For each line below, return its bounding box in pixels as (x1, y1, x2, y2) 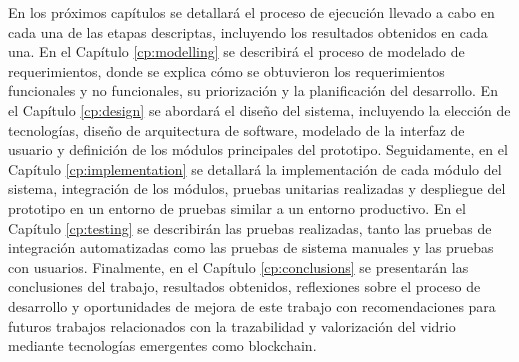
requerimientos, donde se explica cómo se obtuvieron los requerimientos (8, 60, 445, 81)
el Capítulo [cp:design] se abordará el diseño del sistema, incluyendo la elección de (8, 99, 511, 120)
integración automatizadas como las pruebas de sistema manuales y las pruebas (8, 237, 494, 258)
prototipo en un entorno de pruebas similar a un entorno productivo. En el (8, 197, 466, 218)
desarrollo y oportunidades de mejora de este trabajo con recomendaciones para (8, 295, 496, 316)
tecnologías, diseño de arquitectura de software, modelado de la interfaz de (8, 119, 465, 140)
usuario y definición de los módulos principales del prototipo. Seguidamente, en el (8, 139, 508, 160)
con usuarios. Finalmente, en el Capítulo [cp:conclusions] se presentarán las (8, 256, 469, 277)
